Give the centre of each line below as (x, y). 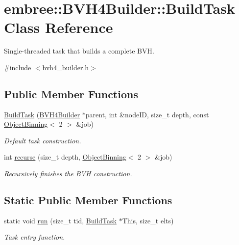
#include (18, 67)
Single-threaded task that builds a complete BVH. (79, 51)
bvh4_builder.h (66, 67)
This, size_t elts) (148, 220)
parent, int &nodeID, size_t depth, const (147, 114)
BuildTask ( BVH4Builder (42, 114)
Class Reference (59, 27)
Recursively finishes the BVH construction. (68, 174)
